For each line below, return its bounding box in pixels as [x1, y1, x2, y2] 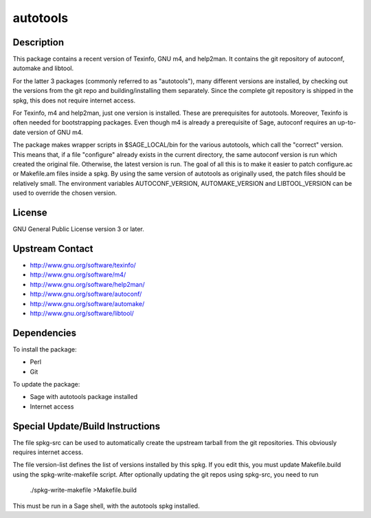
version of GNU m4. [26, 128, 84, 136]
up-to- [337, 118, 357, 127]
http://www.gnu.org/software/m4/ [30, 270, 126, 279]
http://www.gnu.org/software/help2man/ [30, 280, 145, 288]
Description [12, 36, 65, 48]
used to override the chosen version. [12, 189, 117, 197]
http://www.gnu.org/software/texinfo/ [30, 261, 137, 269]
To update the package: [12, 380, 80, 388]
